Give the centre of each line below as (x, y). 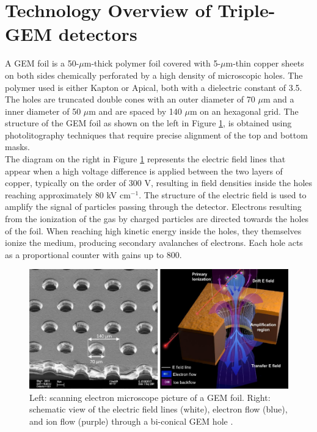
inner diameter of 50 (43, 111)
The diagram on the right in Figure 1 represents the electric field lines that (145, 159)
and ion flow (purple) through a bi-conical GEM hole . (131, 421)
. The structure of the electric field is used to (223, 194)
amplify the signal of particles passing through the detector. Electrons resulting (153, 207)
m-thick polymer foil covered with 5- (152, 63)
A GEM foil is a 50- (42, 63)
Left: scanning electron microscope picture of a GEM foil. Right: (150, 397)
